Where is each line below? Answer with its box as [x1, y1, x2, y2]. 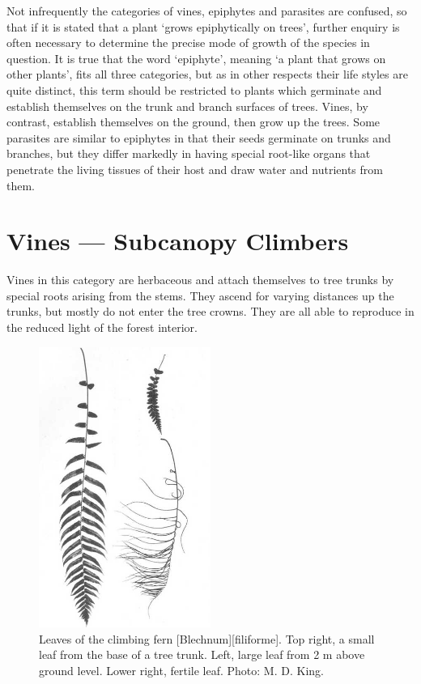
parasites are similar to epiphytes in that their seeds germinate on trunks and [6, 129, 391, 146]
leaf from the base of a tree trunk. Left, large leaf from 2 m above [39, 646, 365, 663]
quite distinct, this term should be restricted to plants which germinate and [6, 81, 382, 98]
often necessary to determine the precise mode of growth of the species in [6, 34, 370, 51]
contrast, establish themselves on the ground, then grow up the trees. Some [6, 113, 381, 130]
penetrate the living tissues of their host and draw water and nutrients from [6, 160, 383, 177]
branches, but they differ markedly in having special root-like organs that [6, 145, 371, 162]
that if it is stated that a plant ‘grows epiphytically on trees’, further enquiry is [6, 18, 400, 35]
